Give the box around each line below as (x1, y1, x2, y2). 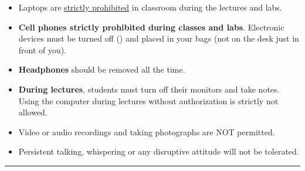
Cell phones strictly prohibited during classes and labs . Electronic (18, 20, 284, 33)
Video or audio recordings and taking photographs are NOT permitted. (18, 125, 275, 138)
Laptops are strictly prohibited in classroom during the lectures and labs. (18, 1, 282, 13)
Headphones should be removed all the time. (18, 63, 185, 76)
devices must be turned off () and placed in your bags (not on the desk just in (18, 32, 299, 45)
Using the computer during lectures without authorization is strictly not (18, 94, 279, 107)
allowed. (18, 106, 48, 118)
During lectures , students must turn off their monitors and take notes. (18, 83, 280, 95)
